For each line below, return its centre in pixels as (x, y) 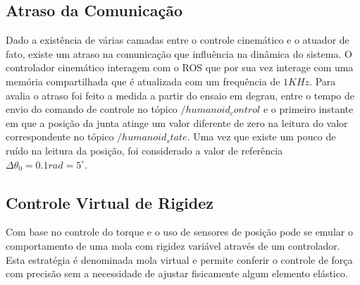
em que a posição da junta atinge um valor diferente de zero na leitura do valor (177, 122)
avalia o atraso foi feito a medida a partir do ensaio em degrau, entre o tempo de (180, 95)
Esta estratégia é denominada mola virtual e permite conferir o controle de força (179, 259)
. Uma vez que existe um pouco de (261, 137)
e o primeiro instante (308, 109)
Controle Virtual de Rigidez (110, 202)
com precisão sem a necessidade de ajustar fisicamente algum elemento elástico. (177, 273)
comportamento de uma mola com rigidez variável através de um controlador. (173, 245)
